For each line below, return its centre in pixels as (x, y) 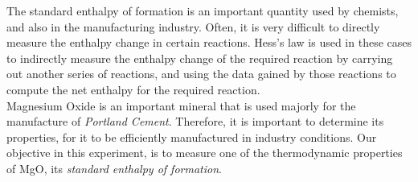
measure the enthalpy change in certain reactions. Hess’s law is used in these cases (209, 42)
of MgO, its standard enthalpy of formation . (114, 168)
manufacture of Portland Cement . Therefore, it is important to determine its (195, 121)
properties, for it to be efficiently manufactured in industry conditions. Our (192, 136)
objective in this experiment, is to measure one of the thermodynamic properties (205, 153)
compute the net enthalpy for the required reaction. (133, 89)
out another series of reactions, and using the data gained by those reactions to (201, 74)
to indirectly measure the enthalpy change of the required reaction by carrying (200, 58)
